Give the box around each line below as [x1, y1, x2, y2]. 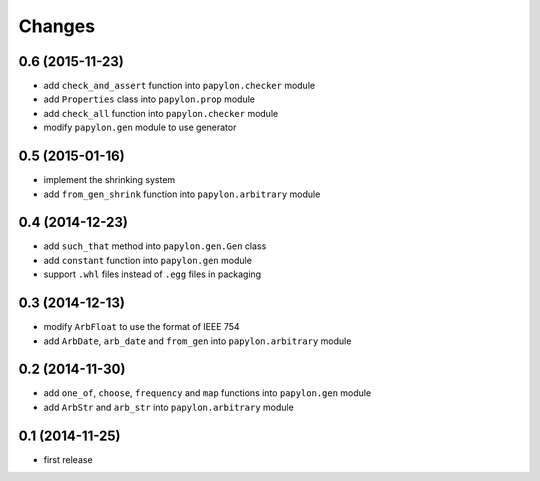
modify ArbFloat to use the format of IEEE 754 [43, 321, 240, 333]
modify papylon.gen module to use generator [43, 121, 237, 134]
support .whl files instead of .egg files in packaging [43, 268, 262, 280]
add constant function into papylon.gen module [43, 254, 252, 266]
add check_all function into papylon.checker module [43, 107, 279, 119]
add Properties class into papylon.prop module [43, 93, 255, 105]
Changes [18, 15, 95, 37]
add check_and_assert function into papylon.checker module [43, 80, 315, 92]
